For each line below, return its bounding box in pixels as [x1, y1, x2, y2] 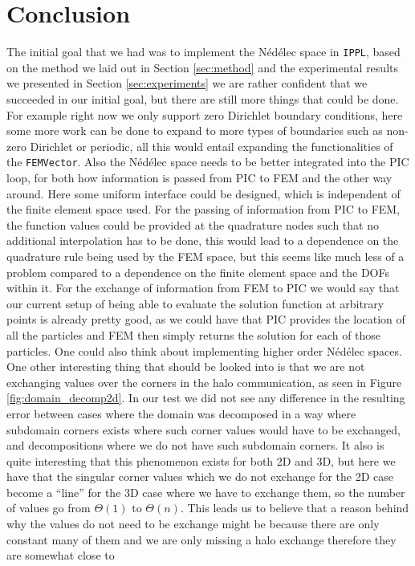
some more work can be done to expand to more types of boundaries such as [6, 122, 383, 139]
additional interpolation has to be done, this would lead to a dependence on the [6, 232, 399, 249]
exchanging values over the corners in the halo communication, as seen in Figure [6, 373, 402, 390]
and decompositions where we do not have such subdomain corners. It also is [6, 437, 384, 454]
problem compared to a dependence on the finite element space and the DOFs [6, 263, 389, 280]
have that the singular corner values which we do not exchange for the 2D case [6, 468, 393, 485]
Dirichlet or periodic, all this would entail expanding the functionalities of [30, 137, 393, 154]
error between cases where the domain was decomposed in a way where [6, 405, 356, 421]
